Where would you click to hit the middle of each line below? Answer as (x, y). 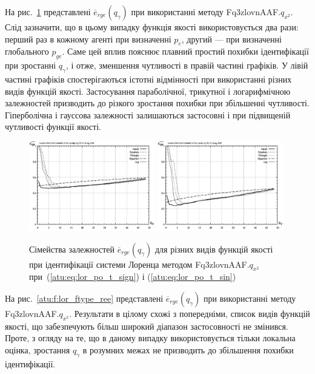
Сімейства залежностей (72, 249)
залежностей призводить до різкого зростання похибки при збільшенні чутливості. (157, 103)
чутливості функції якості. (53, 127)
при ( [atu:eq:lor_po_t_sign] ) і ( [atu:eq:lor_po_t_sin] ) (133, 277)
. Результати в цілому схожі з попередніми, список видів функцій (190, 313)
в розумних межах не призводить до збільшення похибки (188, 349)
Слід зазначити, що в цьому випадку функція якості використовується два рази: (152, 27)
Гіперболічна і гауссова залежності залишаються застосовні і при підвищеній (148, 114)
